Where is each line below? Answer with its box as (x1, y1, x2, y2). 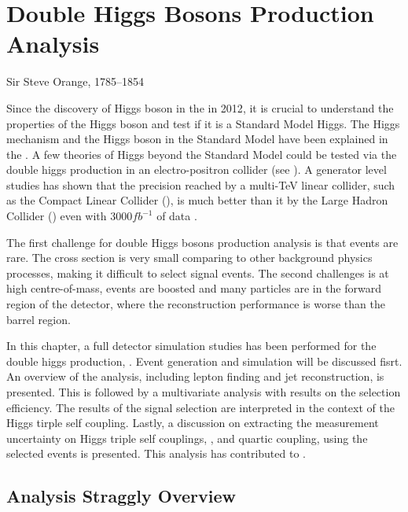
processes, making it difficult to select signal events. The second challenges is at (6, 264, 389, 281)
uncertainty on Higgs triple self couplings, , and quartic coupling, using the (6, 429, 368, 446)
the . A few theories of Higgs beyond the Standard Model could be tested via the (6, 145, 397, 162)
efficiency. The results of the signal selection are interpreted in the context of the (6, 399, 395, 415)
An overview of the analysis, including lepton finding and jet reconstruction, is (6, 368, 384, 385)
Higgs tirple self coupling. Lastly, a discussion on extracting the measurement (6, 414, 379, 431)
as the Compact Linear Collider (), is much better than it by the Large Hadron (6, 192, 388, 208)
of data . (156, 208, 197, 224)
